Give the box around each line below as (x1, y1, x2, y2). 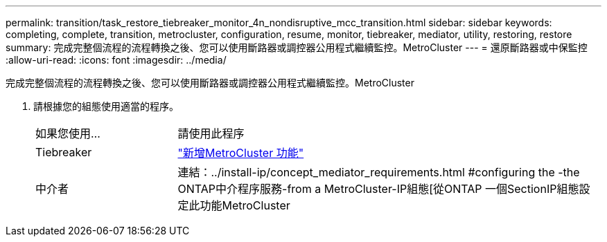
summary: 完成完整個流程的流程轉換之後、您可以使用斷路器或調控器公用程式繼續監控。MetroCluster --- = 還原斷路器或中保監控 (6, 41, 588, 53)
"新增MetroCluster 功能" (177, 146, 304, 160)
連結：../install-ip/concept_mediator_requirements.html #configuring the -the (177, 165, 580, 179)
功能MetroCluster (200, 198, 290, 212)
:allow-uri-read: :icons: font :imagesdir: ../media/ (6, 54, 227, 66)
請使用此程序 (177, 127, 245, 140)
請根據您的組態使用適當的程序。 (33, 100, 179, 112)
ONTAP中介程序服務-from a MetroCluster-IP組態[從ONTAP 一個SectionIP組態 (177, 182, 579, 196)
